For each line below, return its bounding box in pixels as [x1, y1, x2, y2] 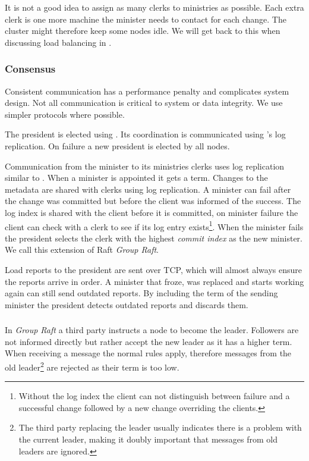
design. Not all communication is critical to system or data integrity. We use [5, 96, 283, 109]
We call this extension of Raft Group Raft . [5, 243, 159, 256]
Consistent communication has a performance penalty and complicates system [5, 84, 289, 97]
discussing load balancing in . [5, 36, 112, 48]
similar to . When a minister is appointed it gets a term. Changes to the [5, 171, 268, 184]
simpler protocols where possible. [5, 108, 125, 120]
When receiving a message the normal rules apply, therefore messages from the [5, 347, 292, 359]
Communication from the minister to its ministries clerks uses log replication [5, 159, 285, 172]
